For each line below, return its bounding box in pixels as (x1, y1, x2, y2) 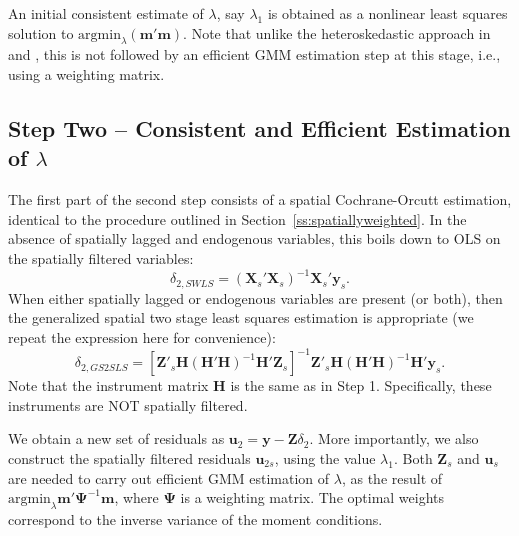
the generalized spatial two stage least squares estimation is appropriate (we (8, 307, 474, 328)
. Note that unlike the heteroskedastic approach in (183, 22, 491, 43)
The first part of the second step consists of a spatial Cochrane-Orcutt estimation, (8, 189, 512, 210)
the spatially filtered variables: (8, 247, 194, 268)
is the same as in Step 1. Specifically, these (230, 375, 492, 396)
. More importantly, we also (309, 428, 479, 449)
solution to (8, 22, 74, 43)
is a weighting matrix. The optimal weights (180, 487, 445, 508)
